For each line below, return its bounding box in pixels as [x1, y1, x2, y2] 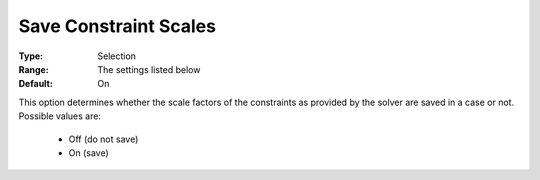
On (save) [68, 146, 109, 159]
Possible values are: [18, 110, 102, 122]
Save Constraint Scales [18, 15, 217, 37]
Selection [97, 50, 137, 62]
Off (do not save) [68, 133, 139, 145]
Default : [18, 78, 54, 90]
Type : [18, 50, 44, 62]
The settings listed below [97, 63, 201, 75]
